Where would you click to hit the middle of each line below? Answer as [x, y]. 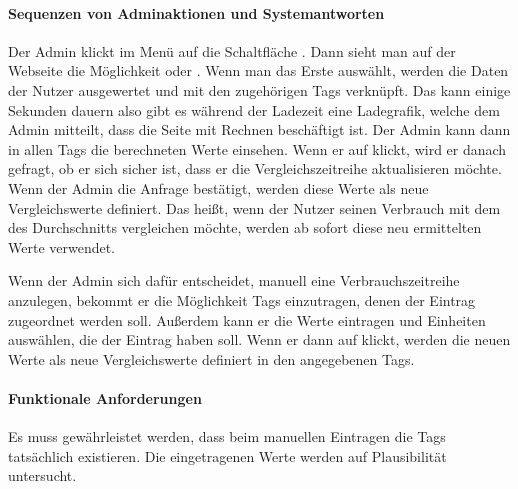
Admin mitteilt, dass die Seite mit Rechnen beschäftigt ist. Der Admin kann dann [259, 129]
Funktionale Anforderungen [105, 397]
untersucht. [42, 475]
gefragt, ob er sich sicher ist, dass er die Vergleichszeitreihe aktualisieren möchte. [255, 168]
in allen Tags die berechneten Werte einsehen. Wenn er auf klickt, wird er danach [257, 148]
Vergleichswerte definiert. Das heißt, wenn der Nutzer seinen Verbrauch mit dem [254, 207]
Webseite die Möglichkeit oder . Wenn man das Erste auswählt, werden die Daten [258, 70]
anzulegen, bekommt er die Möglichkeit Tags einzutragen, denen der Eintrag [242, 299]
